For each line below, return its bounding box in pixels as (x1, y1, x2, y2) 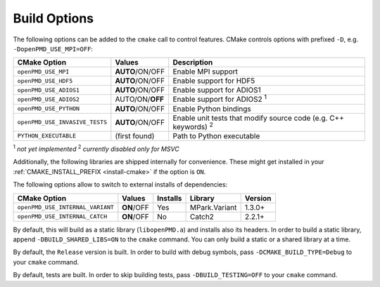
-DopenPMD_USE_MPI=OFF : (13, 44, 94, 53)
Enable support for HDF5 (172, 76, 255, 86)
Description (172, 58, 213, 67)
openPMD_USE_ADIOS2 (17, 95, 80, 103)
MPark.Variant (190, 202, 237, 212)
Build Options (13, 11, 94, 26)
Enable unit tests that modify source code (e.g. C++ (172, 113, 344, 123)
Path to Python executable (172, 131, 260, 140)
